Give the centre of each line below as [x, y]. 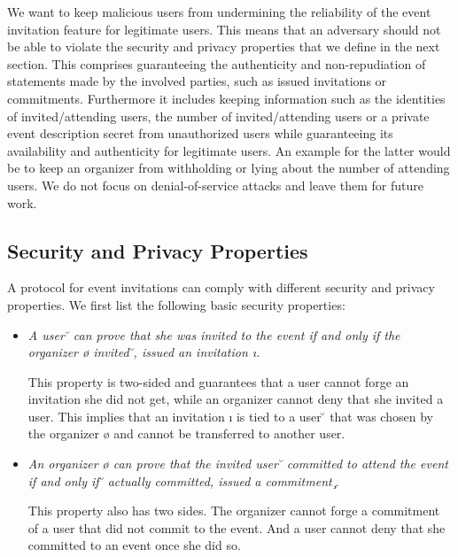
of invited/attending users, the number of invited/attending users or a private [218, 116]
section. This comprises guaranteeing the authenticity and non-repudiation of [217, 63]
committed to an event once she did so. [134, 545]
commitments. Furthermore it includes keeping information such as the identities [226, 98]
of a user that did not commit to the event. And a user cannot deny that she [237, 527]
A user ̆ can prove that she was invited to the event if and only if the [214, 334]
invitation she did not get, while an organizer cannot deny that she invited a [236, 399]
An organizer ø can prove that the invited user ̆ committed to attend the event [238, 464]
